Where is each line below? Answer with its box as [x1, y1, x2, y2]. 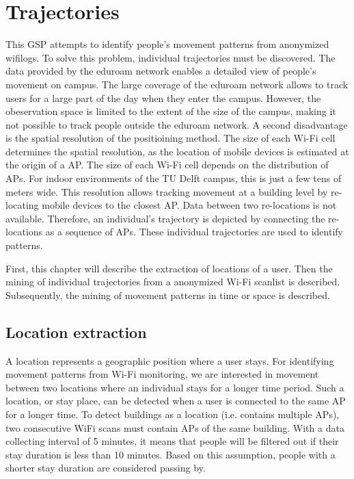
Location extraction [5, 321, 147, 342]
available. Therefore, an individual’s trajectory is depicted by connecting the [5, 211, 325, 225]
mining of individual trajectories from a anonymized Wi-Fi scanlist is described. [5, 274, 340, 289]
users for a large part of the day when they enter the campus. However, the [5, 90, 321, 105]
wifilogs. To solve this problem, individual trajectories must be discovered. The [5, 50, 336, 64]
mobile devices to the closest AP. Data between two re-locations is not [42, 198, 337, 212]
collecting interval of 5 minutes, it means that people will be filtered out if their [5, 434, 339, 448]
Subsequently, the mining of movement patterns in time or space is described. [5, 287, 330, 302]
